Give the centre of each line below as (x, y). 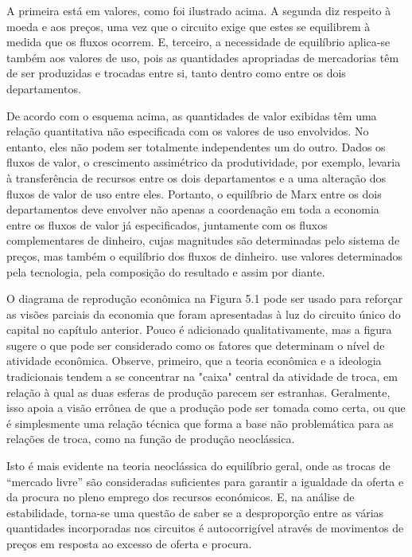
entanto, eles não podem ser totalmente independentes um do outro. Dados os (196, 146)
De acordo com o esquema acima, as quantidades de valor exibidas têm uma (192, 115)
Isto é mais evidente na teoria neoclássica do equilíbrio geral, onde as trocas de (198, 466)
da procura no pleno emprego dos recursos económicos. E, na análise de (181, 497)
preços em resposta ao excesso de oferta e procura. (129, 543)
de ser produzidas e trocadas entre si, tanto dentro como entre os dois (176, 73)
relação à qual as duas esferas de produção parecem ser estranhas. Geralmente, (198, 392)
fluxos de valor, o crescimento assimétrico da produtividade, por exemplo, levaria (204, 162)
